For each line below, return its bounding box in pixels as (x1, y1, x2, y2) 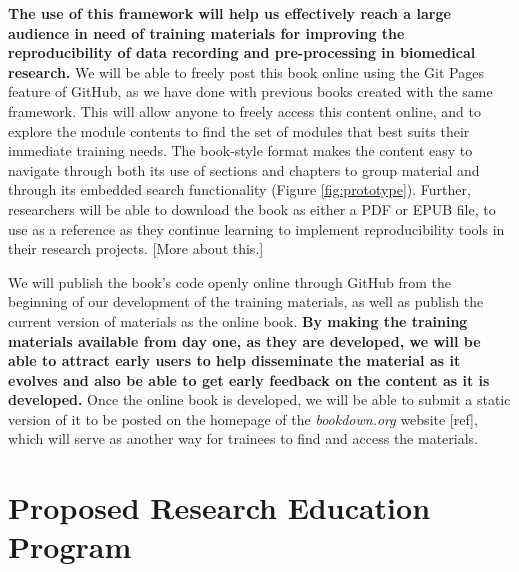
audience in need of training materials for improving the (8, 22, 405, 43)
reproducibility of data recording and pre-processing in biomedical (8, 42, 476, 63)
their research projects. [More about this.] (8, 238, 264, 259)
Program (8, 526, 132, 567)
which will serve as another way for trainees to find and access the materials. (8, 428, 478, 449)
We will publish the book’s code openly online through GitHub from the (8, 271, 451, 292)
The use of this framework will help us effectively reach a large (8, 3, 451, 23)
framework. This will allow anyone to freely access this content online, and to (8, 100, 481, 121)
